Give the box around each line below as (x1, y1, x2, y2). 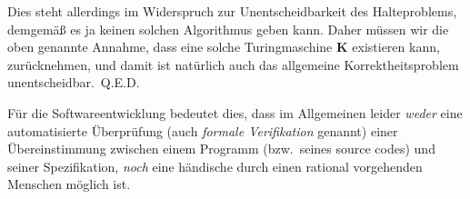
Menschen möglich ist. (7, 174, 131, 194)
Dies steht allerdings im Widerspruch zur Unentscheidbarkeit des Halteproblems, (7, 2, 457, 20)
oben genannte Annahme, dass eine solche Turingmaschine (7, 37, 333, 56)
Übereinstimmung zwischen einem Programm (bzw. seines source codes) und (7, 139, 435, 158)
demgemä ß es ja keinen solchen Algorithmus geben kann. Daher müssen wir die (7, 19, 449, 38)
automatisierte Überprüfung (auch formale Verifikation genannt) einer (7, 121, 398, 140)
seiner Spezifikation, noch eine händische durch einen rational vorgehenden (7, 156, 423, 175)
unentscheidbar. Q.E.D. (7, 73, 140, 92)
